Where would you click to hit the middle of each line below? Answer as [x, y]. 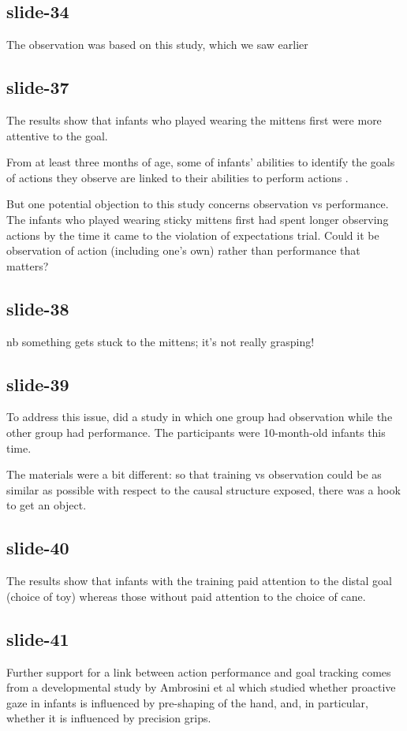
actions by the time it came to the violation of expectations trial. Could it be [193, 235]
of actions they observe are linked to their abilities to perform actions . [177, 177]
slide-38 [38, 308]
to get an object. [47, 505]
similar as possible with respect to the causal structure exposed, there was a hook [203, 489]
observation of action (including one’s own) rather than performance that [183, 250]
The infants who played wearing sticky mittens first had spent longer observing [198, 219]
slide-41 [38, 638]
